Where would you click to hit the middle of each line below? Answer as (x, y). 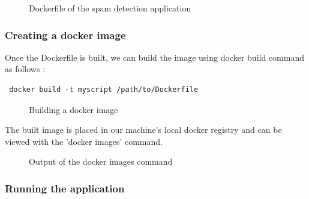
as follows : (25, 69)
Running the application (65, 188)
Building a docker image (73, 109)
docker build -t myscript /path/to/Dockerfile (104, 90)
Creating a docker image (65, 35)
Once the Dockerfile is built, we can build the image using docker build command (154, 57)
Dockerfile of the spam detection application (110, 8)
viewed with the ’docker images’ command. (84, 141)
